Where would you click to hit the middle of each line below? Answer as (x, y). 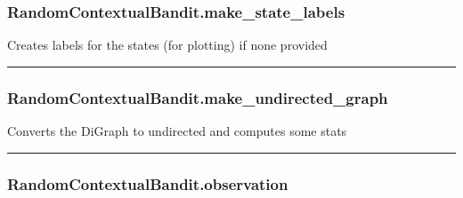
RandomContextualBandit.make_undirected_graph (198, 97)
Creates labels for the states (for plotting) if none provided (167, 45)
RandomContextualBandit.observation (148, 183)
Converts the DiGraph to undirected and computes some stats (177, 131)
